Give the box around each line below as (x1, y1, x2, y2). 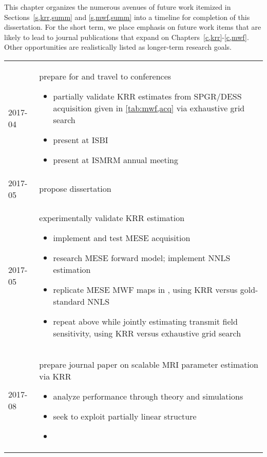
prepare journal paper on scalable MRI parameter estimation (39, 358, 258, 370)
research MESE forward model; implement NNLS (53, 251, 231, 264)
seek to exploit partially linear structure (53, 410, 197, 422)
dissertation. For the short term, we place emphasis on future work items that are (4, 22, 261, 32)
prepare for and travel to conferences (39, 70, 171, 82)
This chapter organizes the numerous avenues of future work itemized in (4, 2, 231, 12)
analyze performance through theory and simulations (53, 390, 243, 402)
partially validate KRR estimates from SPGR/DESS (53, 90, 242, 102)
